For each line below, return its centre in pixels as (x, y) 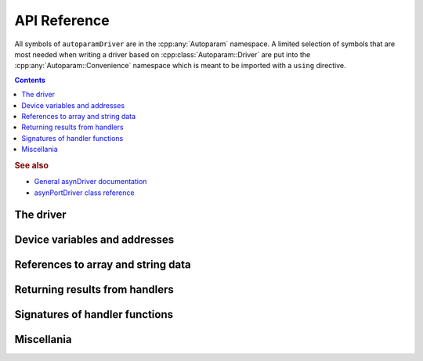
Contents (30, 80)
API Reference (62, 20)
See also (31, 165)
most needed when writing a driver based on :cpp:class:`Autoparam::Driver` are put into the (163, 54)
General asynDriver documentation (90, 182)
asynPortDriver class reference (84, 193)
